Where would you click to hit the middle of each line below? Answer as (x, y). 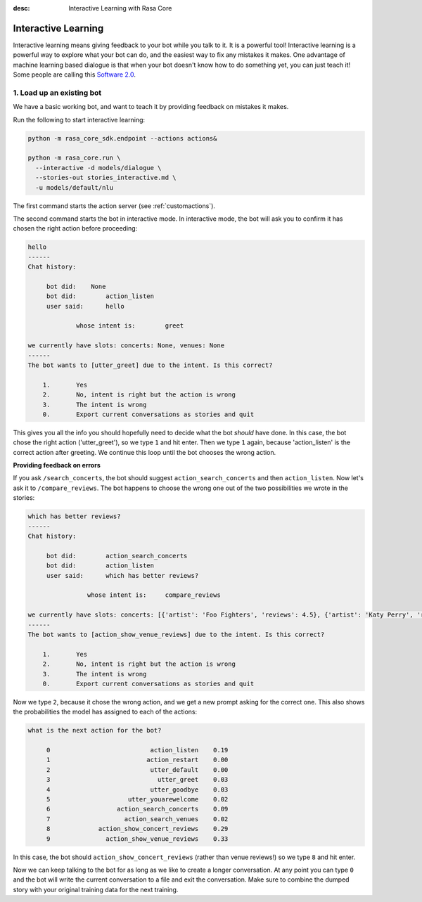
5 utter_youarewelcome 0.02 (137, 799)
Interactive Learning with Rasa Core (120, 8)
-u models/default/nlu (75, 187)
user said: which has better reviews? (122, 575)
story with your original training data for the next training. (96, 889)
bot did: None (76, 286)
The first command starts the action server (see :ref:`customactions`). (114, 206)
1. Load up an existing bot (57, 93)
